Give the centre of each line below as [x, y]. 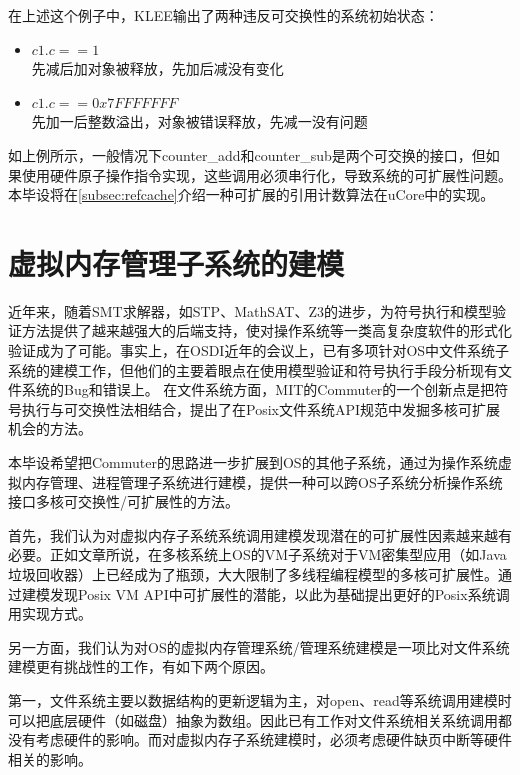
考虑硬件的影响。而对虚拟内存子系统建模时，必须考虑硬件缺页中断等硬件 [273, 739]
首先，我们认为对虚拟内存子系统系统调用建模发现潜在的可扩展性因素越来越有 [260, 534]
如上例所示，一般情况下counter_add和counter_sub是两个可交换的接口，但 [247, 154]
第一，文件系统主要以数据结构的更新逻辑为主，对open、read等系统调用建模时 [260, 699]
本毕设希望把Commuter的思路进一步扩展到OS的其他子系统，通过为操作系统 [253, 462]
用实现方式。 [50, 613]
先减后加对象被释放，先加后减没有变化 [157, 68]
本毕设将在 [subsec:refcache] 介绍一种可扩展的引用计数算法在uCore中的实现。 [251, 194]
